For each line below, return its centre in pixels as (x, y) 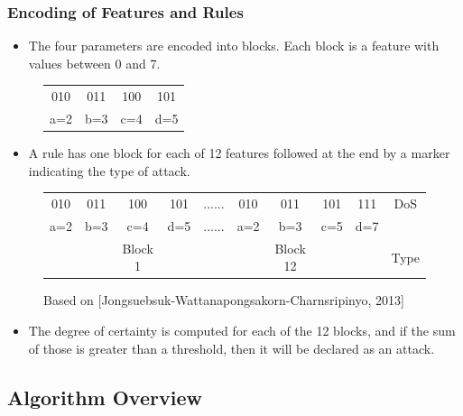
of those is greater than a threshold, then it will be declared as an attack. (231, 348)
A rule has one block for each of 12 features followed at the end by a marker (239, 153)
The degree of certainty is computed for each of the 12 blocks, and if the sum (242, 330)
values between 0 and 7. (94, 63)
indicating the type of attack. (109, 170)
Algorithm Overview (105, 397)
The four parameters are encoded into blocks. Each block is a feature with (234, 46)
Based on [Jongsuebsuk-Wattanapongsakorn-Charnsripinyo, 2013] (224, 300)
